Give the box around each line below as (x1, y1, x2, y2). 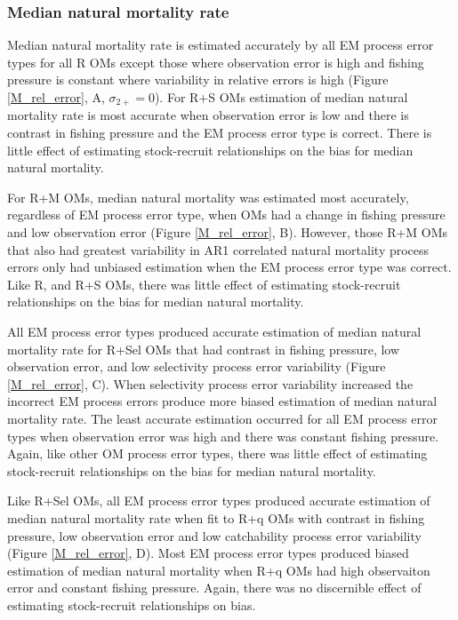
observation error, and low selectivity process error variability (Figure (7, 357, 386, 376)
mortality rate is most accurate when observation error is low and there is (7, 106, 409, 124)
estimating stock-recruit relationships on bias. (7, 595, 256, 614)
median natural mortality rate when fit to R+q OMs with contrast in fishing (7, 508, 425, 527)
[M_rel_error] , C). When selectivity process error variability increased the (7, 374, 414, 393)
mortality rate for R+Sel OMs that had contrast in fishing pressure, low (7, 339, 400, 358)
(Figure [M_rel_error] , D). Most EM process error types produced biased (7, 544, 409, 562)
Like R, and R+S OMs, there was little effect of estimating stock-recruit (7, 274, 401, 293)
